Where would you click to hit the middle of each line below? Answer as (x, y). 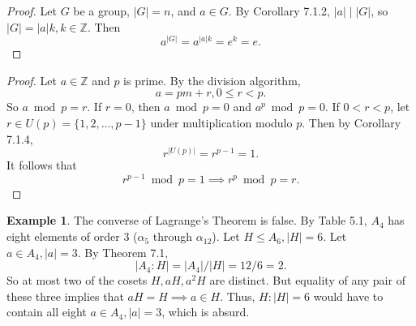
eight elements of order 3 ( (72, 236)
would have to (348, 296)
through (173, 236)
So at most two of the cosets (77, 280)
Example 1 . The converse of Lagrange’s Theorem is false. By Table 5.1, (187, 220)
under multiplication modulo (221, 122)
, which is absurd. (206, 312)
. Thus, (238, 296)
